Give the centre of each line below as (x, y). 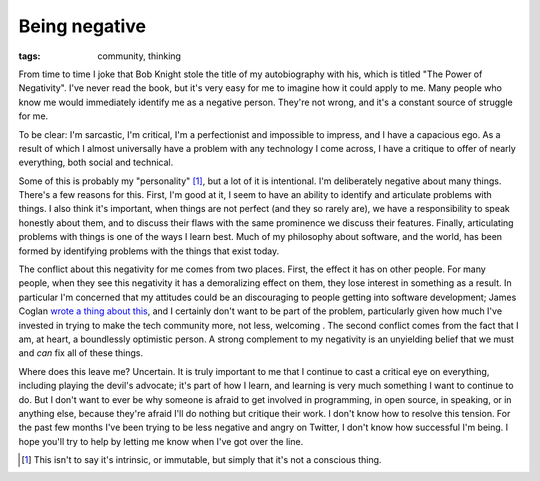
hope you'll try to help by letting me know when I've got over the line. (161, 441)
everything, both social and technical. (96, 162)
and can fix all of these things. (81, 353)
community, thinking (139, 56)
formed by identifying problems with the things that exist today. (149, 251)
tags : (29, 56)
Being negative (82, 26)
